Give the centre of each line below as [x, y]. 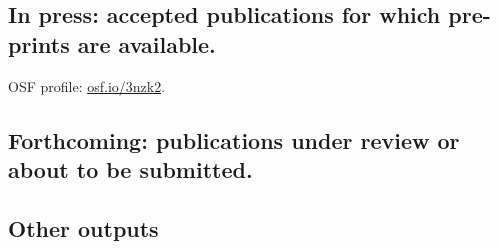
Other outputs [83, 227]
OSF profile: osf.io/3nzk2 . [87, 85]
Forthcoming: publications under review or [234, 139]
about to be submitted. [130, 168]
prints [39, 43]
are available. [146, 43]
